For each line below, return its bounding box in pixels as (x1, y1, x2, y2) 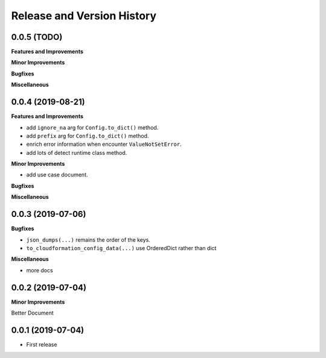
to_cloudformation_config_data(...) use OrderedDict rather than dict (26, 244, 217, 251)
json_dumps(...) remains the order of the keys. (26, 236, 151, 243)
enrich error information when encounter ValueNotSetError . (26, 140, 182, 148)
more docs (26, 266, 54, 274)
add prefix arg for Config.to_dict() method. (26, 132, 149, 139)
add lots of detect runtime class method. (26, 149, 127, 156)
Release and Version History (11, 9, 157, 22)
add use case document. (26, 171, 88, 178)
